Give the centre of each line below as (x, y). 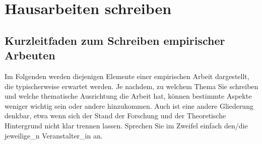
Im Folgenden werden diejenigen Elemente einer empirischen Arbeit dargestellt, (127, 76)
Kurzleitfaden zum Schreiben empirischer (115, 40)
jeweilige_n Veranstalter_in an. (54, 135)
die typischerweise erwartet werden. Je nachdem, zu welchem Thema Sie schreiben (132, 86)
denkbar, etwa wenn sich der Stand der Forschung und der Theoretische (115, 116)
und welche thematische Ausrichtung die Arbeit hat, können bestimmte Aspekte (128, 96)
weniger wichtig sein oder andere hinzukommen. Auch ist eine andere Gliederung (129, 105)
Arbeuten (30, 55)
